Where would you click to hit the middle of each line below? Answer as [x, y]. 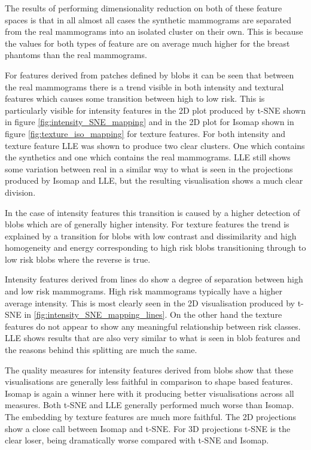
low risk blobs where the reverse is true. [78, 259]
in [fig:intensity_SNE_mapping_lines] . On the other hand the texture [153, 314]
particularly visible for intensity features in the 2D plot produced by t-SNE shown [155, 110]
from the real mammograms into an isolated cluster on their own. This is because [154, 31]
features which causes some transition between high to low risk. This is [135, 98]
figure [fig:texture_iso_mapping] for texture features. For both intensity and [145, 133]
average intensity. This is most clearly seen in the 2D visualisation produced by [150, 302]
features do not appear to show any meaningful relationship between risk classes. [153, 326]
